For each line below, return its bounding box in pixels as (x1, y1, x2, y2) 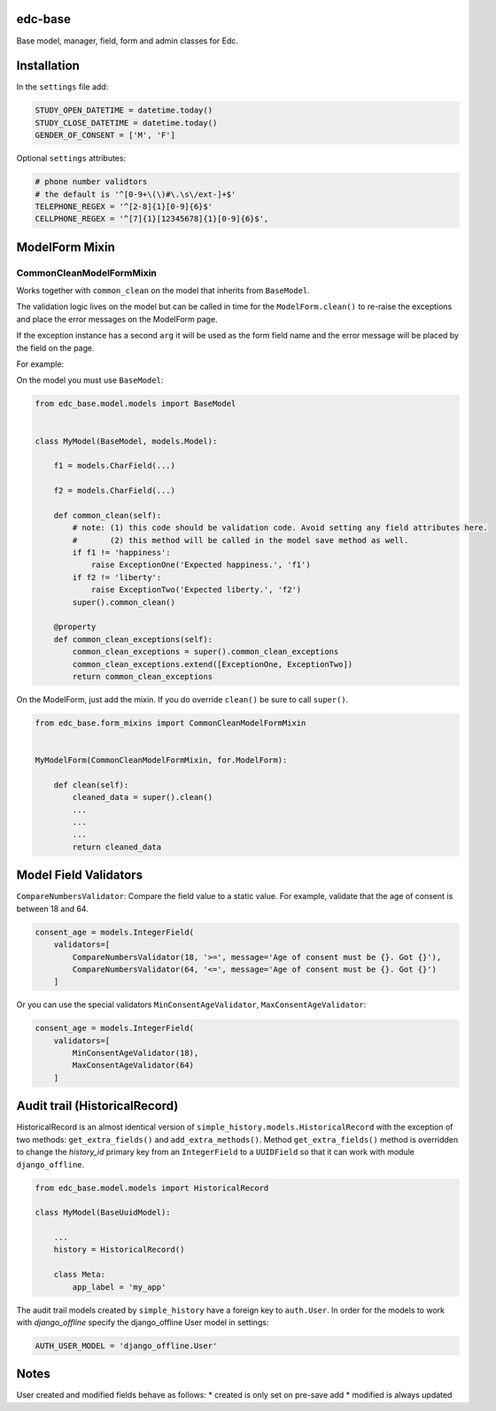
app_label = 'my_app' (72, 1282, 167, 1292)
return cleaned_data (72, 841, 162, 852)
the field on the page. (16, 342, 95, 353)
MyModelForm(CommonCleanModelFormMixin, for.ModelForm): (35, 756, 288, 765)
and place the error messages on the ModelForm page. (16, 314, 218, 324)
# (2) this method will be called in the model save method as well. (72, 535, 409, 545)
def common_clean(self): (53, 510, 162, 520)
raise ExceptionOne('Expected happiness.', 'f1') (90, 560, 311, 570)
